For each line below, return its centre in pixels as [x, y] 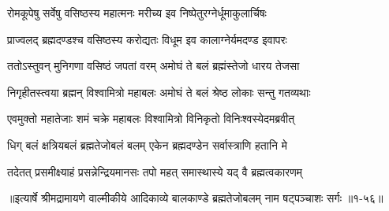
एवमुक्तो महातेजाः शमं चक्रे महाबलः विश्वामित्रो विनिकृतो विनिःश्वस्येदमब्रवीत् [151, 118]
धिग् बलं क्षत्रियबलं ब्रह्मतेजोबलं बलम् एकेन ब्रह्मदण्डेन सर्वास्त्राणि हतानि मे [147, 144]
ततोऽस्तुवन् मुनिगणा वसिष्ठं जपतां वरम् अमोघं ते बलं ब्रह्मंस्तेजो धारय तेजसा [153, 66]
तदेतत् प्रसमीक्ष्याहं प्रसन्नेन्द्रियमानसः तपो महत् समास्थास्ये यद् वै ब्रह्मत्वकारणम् [155, 171]
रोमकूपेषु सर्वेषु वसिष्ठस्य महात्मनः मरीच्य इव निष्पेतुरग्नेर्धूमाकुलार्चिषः [137, 13]
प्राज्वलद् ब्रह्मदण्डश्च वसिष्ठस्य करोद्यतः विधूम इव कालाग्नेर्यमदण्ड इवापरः [147, 39]
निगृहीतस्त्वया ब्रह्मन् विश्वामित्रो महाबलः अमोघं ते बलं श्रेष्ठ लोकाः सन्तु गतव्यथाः [159, 92]
